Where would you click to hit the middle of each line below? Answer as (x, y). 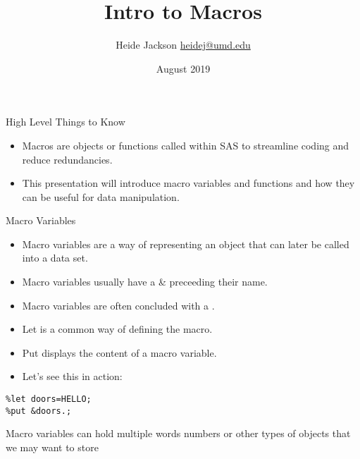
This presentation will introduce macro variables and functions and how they (188, 183)
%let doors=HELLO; (49, 399)
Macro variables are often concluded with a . (118, 305)
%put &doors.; (39, 411)
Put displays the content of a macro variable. (119, 352)
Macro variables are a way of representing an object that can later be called (186, 244)
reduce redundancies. (67, 159)
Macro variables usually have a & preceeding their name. (145, 282)
